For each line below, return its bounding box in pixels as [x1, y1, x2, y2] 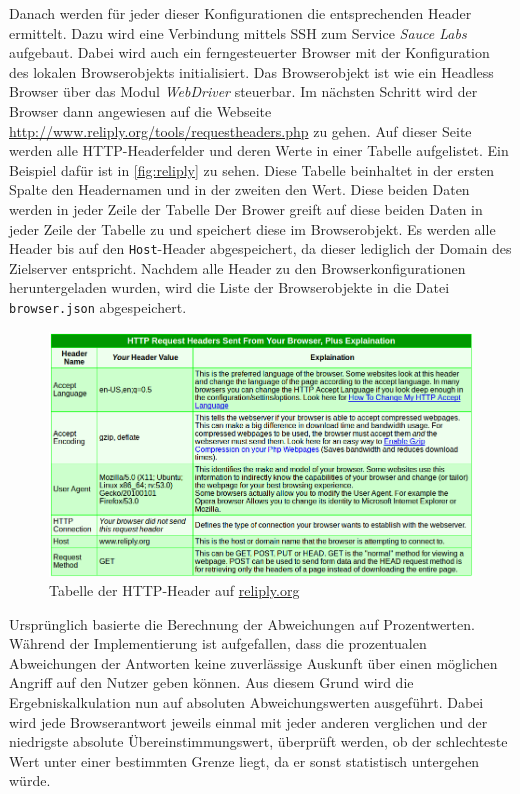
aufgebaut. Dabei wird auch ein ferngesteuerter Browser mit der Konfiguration [9, 42, 490, 63]
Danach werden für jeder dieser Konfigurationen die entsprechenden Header [9, 3, 472, 23]
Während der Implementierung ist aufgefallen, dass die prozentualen [9, 633, 427, 654]
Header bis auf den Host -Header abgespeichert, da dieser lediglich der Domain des [9, 238, 512, 259]
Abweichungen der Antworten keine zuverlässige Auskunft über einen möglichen [9, 652, 498, 673]
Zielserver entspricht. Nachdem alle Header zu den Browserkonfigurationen [9, 257, 466, 278]
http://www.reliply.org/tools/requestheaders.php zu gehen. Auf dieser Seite [9, 120, 472, 141]
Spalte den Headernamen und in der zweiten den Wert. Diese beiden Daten [9, 179, 470, 200]
